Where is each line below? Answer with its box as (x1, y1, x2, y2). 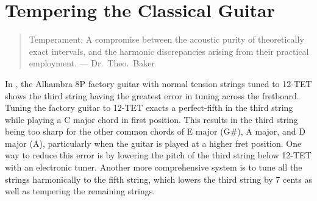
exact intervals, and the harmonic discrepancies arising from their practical (29, 44, 309, 57)
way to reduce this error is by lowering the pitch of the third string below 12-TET (5, 149, 312, 161)
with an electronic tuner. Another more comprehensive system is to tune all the (5, 161, 302, 174)
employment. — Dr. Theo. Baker (29, 57, 155, 69)
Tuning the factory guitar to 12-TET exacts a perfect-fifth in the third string (5, 101, 293, 114)
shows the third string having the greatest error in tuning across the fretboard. (5, 89, 299, 102)
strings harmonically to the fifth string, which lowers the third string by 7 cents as (5, 172, 312, 185)
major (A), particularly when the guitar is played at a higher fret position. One (5, 136, 302, 149)
